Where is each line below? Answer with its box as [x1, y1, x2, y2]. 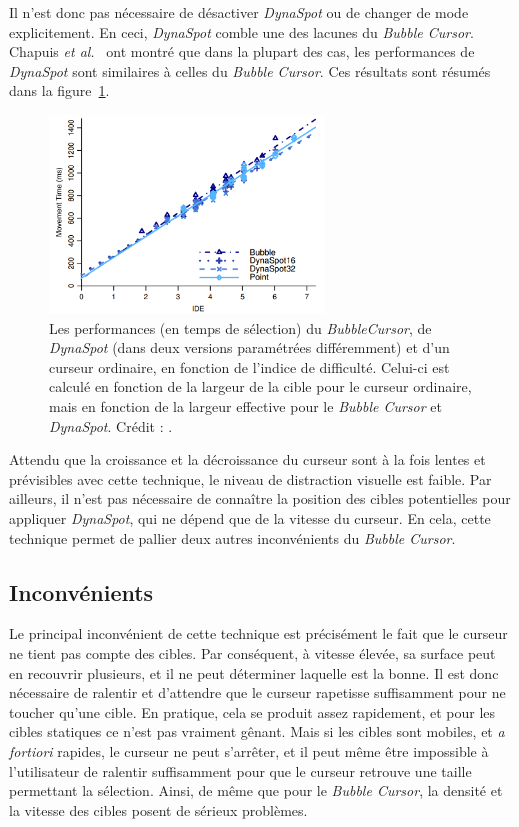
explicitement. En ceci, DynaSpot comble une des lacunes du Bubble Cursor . [9, 21, 474, 42]
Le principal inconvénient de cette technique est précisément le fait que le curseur [9, 623, 508, 644]
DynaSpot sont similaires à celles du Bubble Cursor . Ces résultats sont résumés [9, 60, 491, 81]
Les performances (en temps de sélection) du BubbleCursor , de [49, 317, 432, 338]
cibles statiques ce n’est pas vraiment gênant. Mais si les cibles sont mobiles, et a [9, 721, 505, 742]
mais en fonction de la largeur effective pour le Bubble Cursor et [49, 396, 442, 417]
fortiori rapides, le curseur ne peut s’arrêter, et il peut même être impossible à [9, 741, 489, 761]
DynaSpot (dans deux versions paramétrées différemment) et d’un [49, 337, 450, 358]
